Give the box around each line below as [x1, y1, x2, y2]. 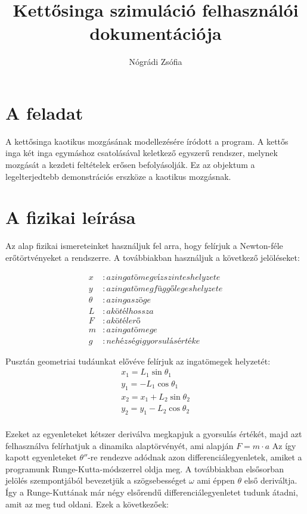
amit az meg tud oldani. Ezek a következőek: [5, 497, 169, 510]
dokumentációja [89, 21, 222, 45]
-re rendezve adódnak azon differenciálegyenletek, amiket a [88, 451, 302, 463]
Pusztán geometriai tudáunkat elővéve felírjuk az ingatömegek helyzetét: [5, 354, 271, 367]
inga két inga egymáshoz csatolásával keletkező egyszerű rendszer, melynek [5, 147, 278, 159]
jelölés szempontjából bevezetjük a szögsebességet [5, 474, 187, 487]
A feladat [5, 100, 83, 124]
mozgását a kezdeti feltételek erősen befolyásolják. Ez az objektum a [5, 158, 255, 171]
